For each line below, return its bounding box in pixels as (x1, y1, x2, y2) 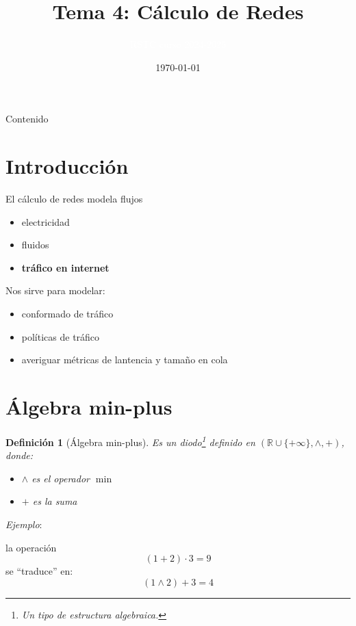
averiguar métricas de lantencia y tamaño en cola (21, 352, 228, 367)
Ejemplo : (5, 517, 42, 531)
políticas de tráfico (21, 329, 100, 343)
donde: (5, 448, 34, 462)
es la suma (32, 494, 77, 508)
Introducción (5, 152, 129, 180)
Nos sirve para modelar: (5, 283, 105, 298)
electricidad (21, 214, 70, 229)
